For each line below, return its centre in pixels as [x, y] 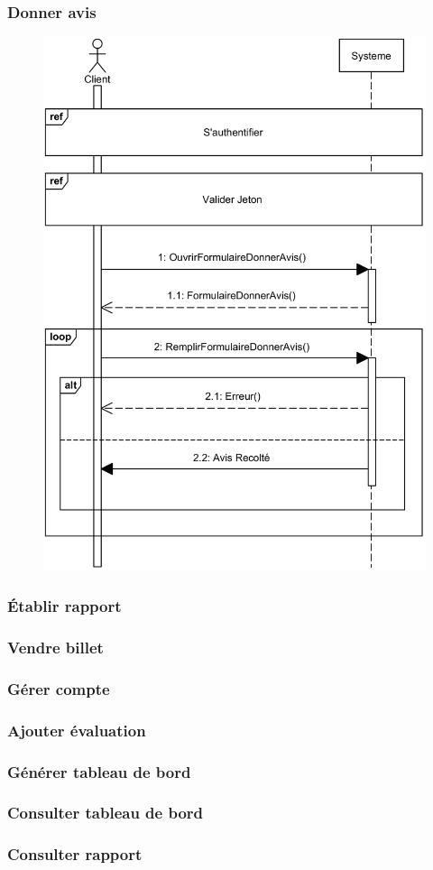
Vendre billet [55, 648]
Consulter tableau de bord [106, 813]
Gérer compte [59, 688]
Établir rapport [64, 606]
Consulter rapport [75, 854]
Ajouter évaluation [77, 730]
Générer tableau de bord [99, 771]
